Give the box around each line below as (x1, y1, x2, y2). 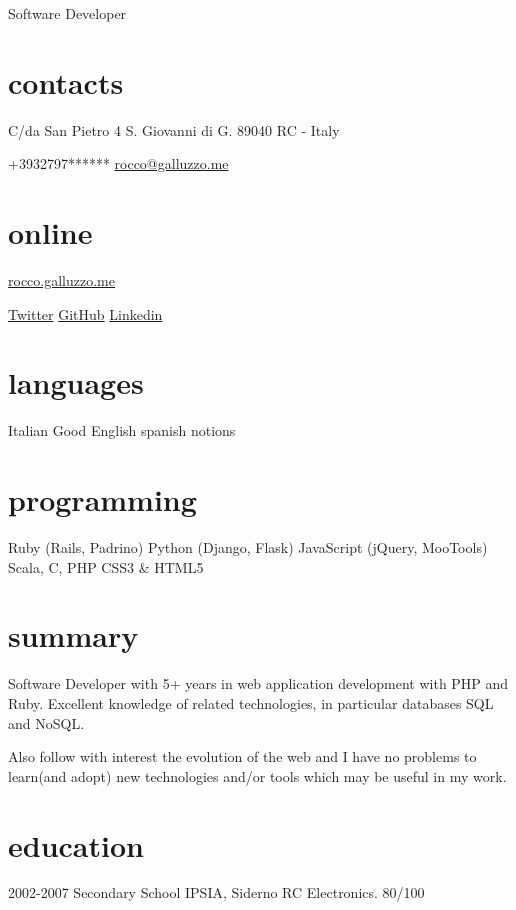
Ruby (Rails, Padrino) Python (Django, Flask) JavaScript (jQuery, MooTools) (8, 537, 488, 558)
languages (8, 362, 144, 403)
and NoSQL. (8, 712, 85, 733)
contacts (8, 61, 124, 102)
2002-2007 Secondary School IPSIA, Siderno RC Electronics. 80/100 (8, 882, 425, 903)
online (8, 212, 93, 253)
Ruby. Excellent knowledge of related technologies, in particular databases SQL (8, 692, 494, 713)
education (8, 824, 144, 865)
